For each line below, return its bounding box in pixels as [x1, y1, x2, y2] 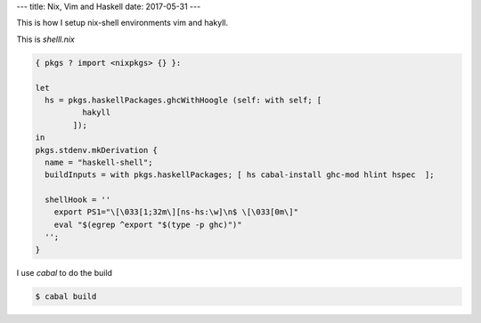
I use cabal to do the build [16, 267, 113, 278]
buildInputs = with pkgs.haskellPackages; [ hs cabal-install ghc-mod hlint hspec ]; [45, 170, 436, 180]
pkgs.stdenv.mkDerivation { [35, 145, 158, 155]
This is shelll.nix [16, 34, 76, 44]
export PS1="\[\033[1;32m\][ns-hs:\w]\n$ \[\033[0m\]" [53, 207, 298, 217]
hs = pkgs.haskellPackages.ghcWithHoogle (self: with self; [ [45, 94, 322, 105]
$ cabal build [35, 291, 97, 302]
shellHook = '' [45, 195, 111, 205]
